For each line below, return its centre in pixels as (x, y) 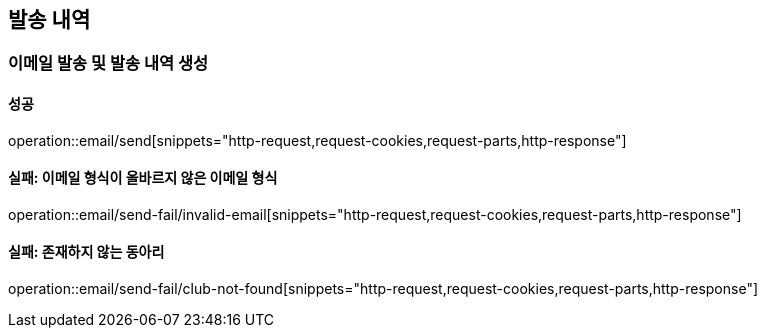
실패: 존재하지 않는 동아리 (86, 252)
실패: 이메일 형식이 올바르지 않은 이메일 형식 (143, 178)
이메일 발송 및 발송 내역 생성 (108, 63)
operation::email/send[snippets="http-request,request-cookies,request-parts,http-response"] (317, 140)
